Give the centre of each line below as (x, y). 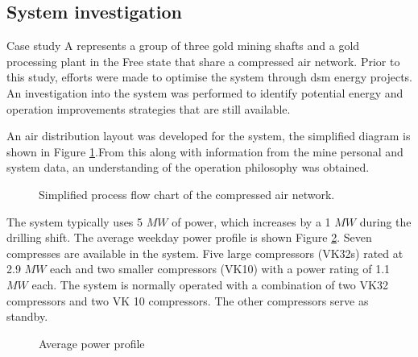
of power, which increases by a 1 (251, 221)
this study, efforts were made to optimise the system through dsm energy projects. (209, 77)
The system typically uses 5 (75, 221)
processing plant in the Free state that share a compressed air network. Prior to (203, 61)
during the (385, 221)
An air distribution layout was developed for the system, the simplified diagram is (209, 136)
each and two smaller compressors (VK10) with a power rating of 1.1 (220, 269)
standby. (27, 316)
